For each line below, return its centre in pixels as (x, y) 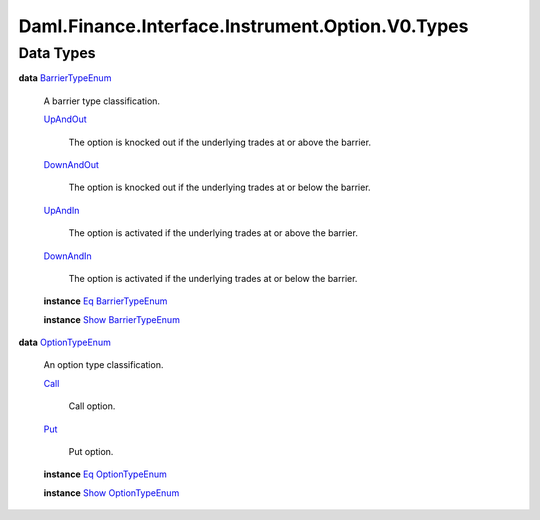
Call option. (92, 406)
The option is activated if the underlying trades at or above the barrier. (213, 233)
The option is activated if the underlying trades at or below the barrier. (213, 278)
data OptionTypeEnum (65, 342)
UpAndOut (65, 119)
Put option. (91, 452)
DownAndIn (67, 256)
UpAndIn (61, 210)
